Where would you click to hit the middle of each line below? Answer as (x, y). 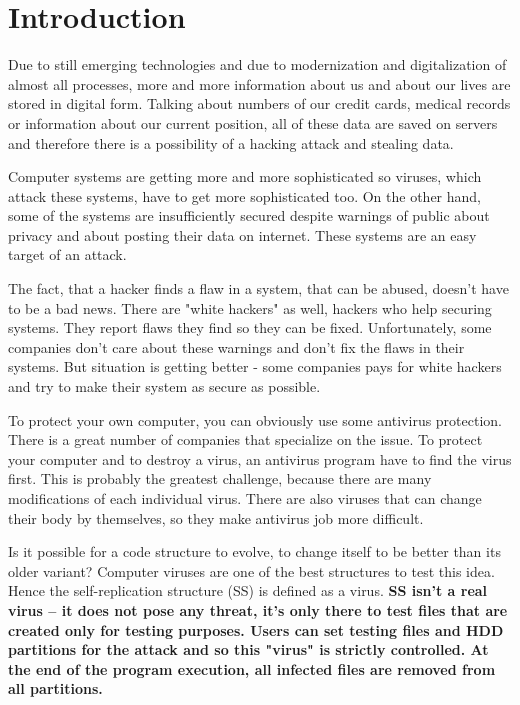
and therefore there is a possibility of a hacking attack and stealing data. (231, 142)
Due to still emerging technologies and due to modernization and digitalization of (257, 64)
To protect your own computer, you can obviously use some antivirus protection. (255, 419)
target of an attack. (67, 254)
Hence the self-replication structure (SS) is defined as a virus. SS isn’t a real (248, 590)
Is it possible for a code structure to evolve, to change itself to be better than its (254, 551)
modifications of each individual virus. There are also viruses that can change (245, 498)
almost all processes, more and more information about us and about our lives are (259, 83)
